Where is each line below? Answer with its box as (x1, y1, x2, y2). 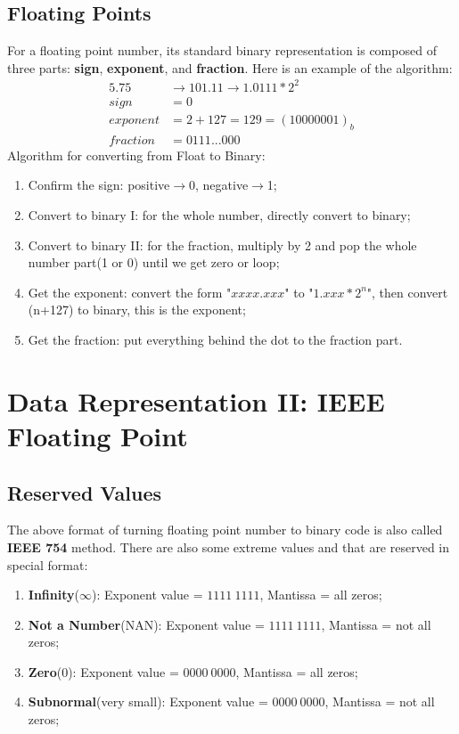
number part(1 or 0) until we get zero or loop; (28, 253, 280, 272)
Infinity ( (28, 585, 79, 604)
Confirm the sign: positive (28, 175, 170, 194)
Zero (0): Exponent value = (28, 662, 179, 681)
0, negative (189, 175, 249, 194)
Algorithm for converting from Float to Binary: (7, 145, 266, 164)
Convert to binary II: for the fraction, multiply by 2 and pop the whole (28, 235, 417, 254)
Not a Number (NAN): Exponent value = (28, 615, 265, 633)
